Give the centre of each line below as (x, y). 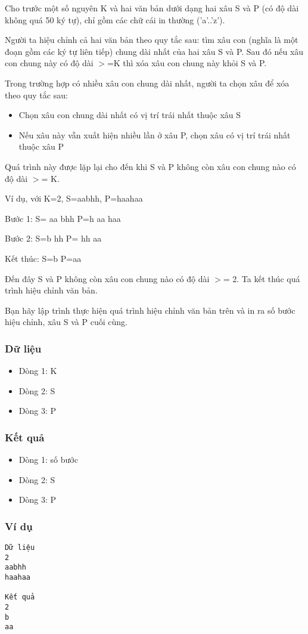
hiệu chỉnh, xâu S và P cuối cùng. (66, 322)
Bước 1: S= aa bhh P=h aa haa (63, 218)
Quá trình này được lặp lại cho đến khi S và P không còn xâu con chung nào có (150, 166)
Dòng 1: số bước (48, 460)
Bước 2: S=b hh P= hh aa (53, 238)
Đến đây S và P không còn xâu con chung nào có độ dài (107, 278)
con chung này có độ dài (49, 63)
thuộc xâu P (41, 146)
